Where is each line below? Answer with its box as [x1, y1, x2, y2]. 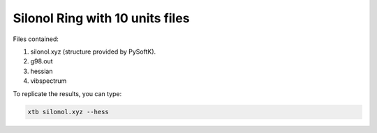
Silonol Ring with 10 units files [13, 10, 190, 26]
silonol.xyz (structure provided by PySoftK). [30, 47, 156, 56]
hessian [30, 67, 53, 75]
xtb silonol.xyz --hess [27, 108, 110, 116]
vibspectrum [30, 77, 67, 85]
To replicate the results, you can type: [13, 89, 122, 97]
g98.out [30, 57, 53, 65]
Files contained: [13, 35, 59, 43]
